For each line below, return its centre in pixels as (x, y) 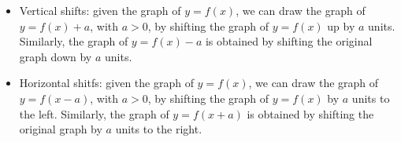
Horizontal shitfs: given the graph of (106, 83)
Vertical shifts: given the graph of (100, 10)
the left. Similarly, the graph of (94, 113)
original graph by (61, 129)
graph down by (56, 56)
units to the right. (159, 129)
